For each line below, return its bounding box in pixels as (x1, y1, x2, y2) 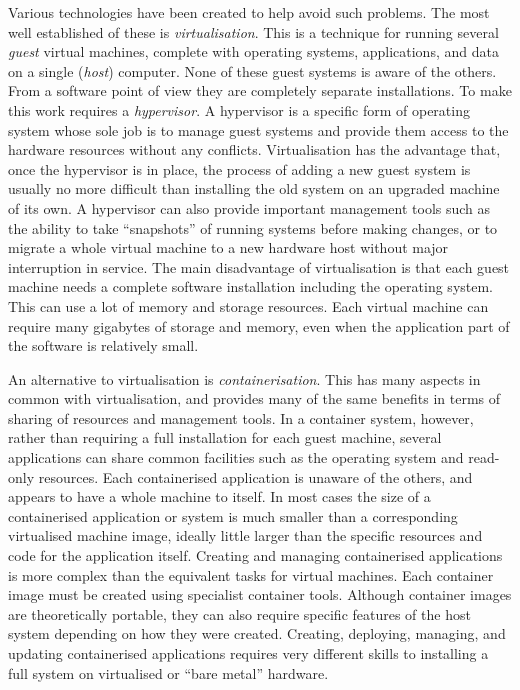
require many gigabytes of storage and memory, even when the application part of (8, 315, 510, 336)
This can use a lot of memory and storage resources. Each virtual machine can (8, 295, 489, 316)
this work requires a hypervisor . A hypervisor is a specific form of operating (8, 99, 470, 120)
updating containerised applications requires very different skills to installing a (8, 643, 489, 663)
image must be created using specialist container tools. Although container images (8, 584, 512, 605)
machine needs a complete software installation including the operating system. (8, 276, 494, 297)
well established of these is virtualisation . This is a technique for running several (8, 21, 499, 42)
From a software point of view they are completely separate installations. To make (8, 80, 512, 101)
